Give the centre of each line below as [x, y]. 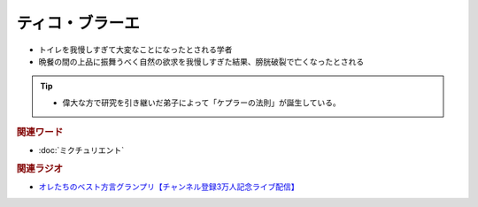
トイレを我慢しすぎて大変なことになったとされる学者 [135, 50]
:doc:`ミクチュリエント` [81, 150]
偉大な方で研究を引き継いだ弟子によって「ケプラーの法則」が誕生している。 [201, 103]
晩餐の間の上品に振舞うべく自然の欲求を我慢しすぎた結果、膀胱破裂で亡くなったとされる [201, 61]
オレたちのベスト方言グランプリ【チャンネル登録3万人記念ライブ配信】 [169, 187]
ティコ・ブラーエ [78, 23]
